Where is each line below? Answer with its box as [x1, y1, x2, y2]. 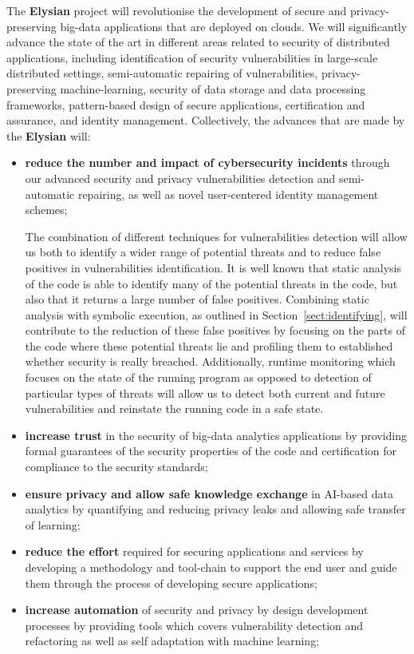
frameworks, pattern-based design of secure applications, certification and [6, 96, 365, 113]
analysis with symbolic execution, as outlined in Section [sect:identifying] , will [25, 306, 408, 323]
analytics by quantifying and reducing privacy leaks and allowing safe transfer [25, 501, 406, 517]
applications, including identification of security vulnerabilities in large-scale [6, 49, 378, 65]
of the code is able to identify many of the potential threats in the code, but [25, 275, 398, 291]
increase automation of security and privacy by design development [25, 601, 369, 618]
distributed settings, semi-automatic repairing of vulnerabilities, [6, 65, 318, 81]
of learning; [25, 516, 81, 533]
